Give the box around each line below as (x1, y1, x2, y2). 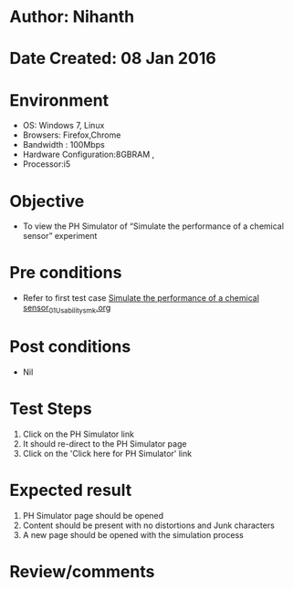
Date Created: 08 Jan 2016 (9, 48, 216, 69)
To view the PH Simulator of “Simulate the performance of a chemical (22, 221, 285, 232)
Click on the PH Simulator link (22, 429, 135, 439)
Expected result (9, 480, 132, 501)
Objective (9, 191, 85, 212)
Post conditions (9, 336, 131, 357)
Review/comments (9, 561, 155, 582)
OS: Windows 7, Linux (22, 120, 105, 131)
